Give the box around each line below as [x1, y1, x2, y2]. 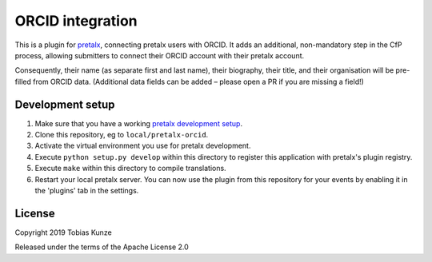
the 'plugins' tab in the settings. [34, 185, 139, 195]
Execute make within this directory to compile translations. [34, 164, 227, 173]
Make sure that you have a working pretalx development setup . [34, 118, 243, 128]
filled [14, 77, 32, 86]
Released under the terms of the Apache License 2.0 [14, 242, 190, 252]
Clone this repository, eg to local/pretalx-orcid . [34, 130, 209, 140]
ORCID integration [14, 12, 138, 30]
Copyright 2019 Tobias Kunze [14, 228, 112, 237]
